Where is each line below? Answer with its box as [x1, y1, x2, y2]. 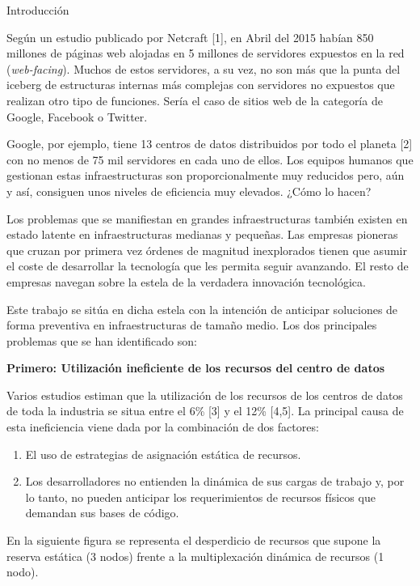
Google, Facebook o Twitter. [6, 108, 148, 125]
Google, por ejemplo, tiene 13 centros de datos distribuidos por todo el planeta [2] [6, 135, 413, 152]
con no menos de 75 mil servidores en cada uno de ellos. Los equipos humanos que [6, 151, 414, 168]
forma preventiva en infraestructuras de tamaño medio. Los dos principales [6, 316, 377, 333]
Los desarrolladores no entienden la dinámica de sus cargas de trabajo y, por [25, 473, 405, 490]
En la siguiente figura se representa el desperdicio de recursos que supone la [6, 532, 381, 549]
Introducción [6, 2, 69, 18]
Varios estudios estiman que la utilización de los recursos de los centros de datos [6, 386, 403, 403]
